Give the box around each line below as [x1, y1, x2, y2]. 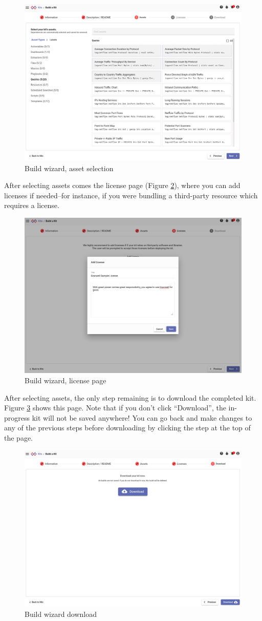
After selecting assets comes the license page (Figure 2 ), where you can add [4, 180, 241, 191]
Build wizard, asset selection [25, 162, 114, 173]
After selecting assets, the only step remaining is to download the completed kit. [4, 392, 256, 403]
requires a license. [4, 200, 59, 211]
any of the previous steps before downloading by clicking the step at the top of [4, 422, 251, 433]
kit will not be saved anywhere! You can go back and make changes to [32, 412, 252, 423]
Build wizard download [25, 608, 97, 619]
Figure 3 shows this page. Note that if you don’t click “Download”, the [4, 402, 226, 413]
